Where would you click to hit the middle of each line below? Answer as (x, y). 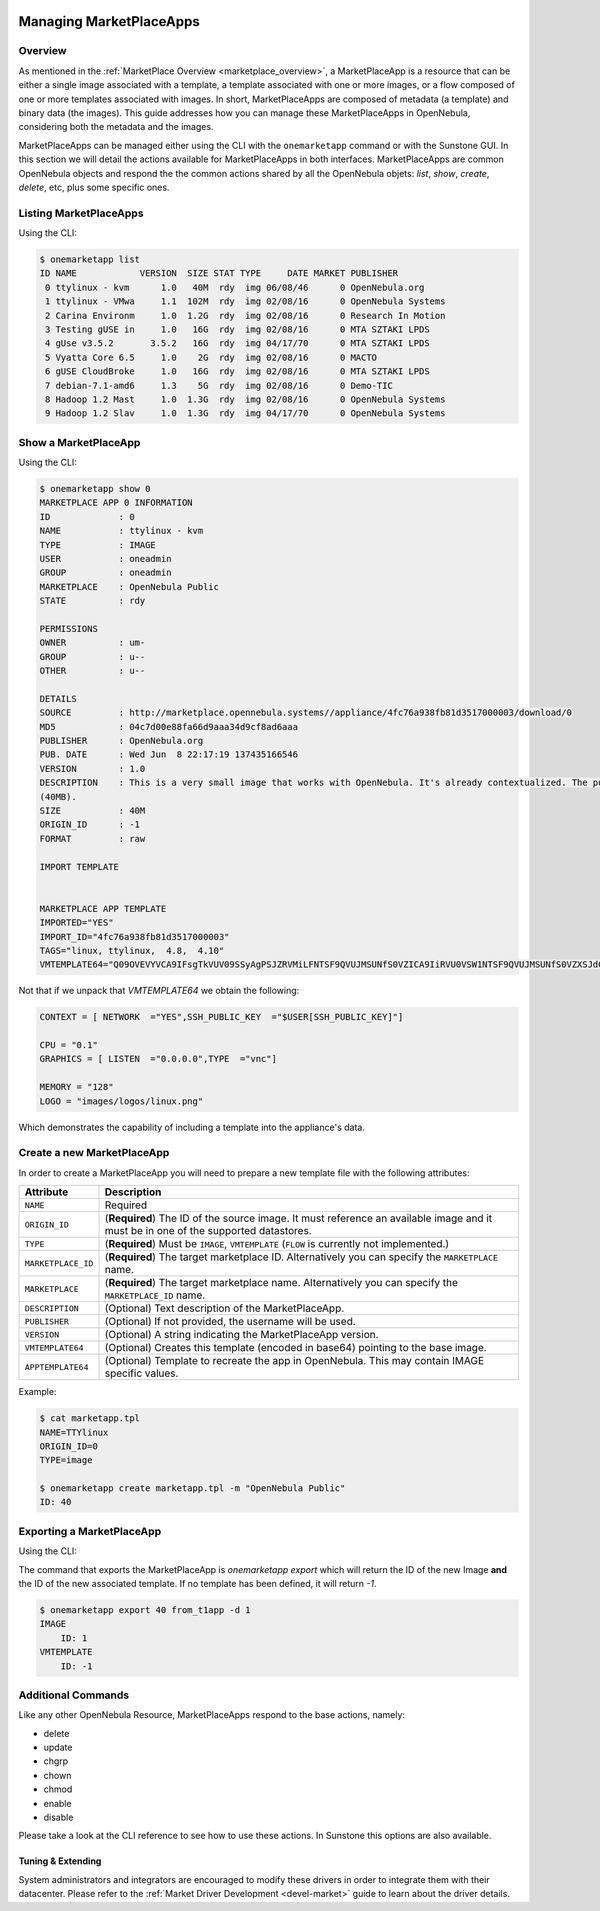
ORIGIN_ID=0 (69, 1446)
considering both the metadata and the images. (116, 127)
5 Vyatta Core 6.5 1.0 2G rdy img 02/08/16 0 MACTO (211, 357)
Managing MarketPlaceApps (109, 21)
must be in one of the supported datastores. (208, 1231)
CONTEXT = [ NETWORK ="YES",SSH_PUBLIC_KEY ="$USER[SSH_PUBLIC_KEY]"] (221, 1017)
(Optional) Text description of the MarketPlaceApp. (224, 1308)
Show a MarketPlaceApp (79, 442)
